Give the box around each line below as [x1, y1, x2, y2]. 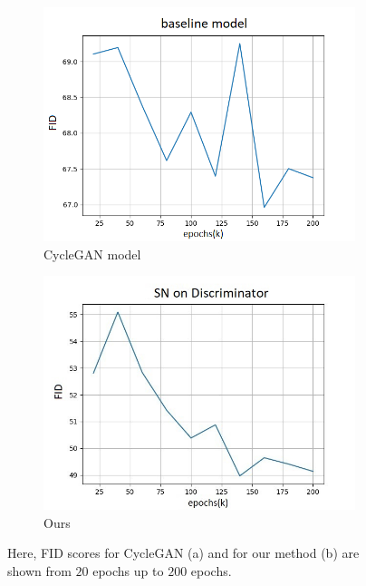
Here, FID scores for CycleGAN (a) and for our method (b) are [7, 543, 360, 562]
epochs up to [92, 561, 164, 580]
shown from [7, 561, 72, 580]
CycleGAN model [43, 244, 141, 263]
